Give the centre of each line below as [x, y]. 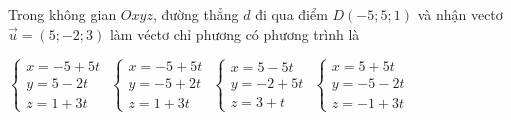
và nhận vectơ [460, 14]
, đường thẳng [195, 14]
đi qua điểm [291, 14]
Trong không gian [62, 14]
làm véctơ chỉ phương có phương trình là [234, 33]
